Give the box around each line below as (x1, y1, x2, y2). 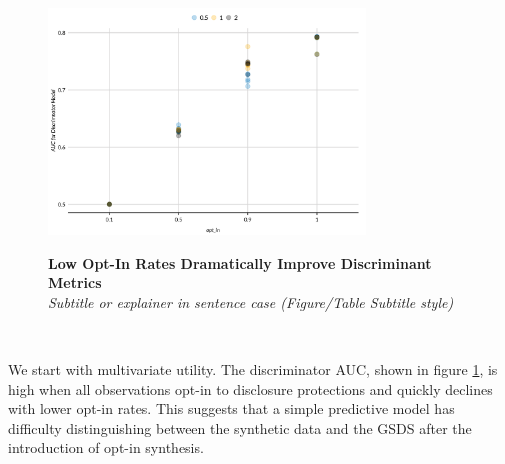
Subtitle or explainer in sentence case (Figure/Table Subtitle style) (48, 291, 454, 312)
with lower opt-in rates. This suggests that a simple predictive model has (8, 398, 455, 419)
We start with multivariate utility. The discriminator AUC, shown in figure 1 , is (8, 358, 498, 379)
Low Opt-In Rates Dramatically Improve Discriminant (48, 252, 432, 273)
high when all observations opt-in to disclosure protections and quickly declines (8, 378, 493, 399)
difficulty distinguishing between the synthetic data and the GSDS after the (8, 417, 472, 438)
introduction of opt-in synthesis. (8, 437, 204, 458)
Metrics (48, 272, 102, 293)
